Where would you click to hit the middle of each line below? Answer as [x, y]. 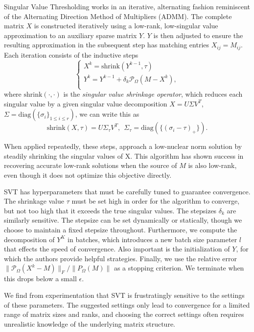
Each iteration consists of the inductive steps [71, 54]
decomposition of [29, 239]
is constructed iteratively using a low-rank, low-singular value [126, 26]
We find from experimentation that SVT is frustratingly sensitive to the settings [124, 295]
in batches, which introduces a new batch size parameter [152, 239]
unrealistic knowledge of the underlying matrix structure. [90, 323]
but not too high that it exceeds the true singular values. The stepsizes [110, 210]
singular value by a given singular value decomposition [86, 103]
